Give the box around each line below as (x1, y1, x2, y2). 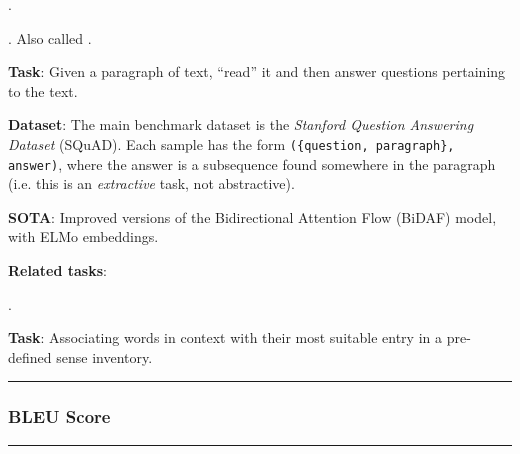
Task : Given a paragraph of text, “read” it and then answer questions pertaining (8, 61, 506, 82)
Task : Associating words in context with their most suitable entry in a (8, 327, 442, 348)
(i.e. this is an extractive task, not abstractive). (8, 173, 295, 194)
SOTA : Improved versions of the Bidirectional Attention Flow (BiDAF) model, (8, 206, 497, 227)
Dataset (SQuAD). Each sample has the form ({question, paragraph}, (8, 133, 455, 154)
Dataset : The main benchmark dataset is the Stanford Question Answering (8, 114, 474, 135)
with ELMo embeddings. (8, 226, 159, 247)
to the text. (8, 80, 78, 101)
